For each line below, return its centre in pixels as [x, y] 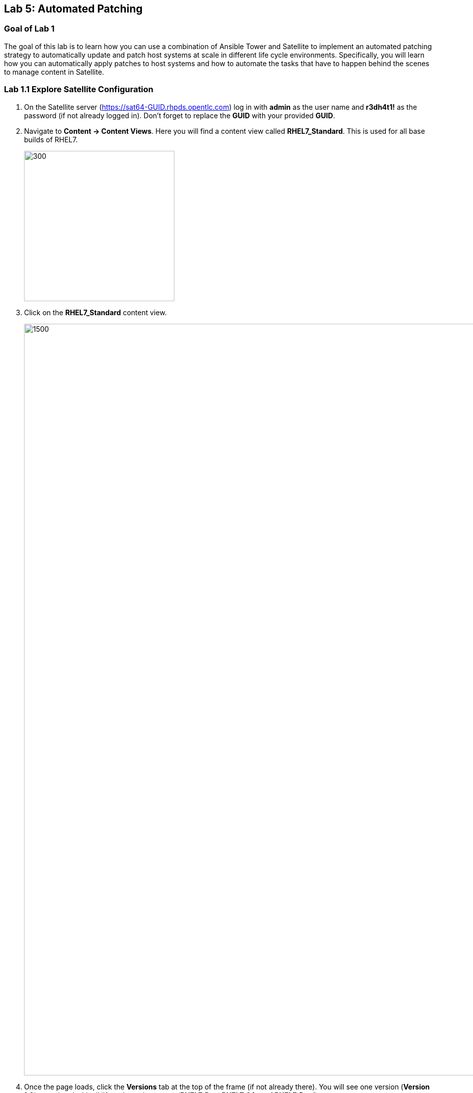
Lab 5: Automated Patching [73, 9]
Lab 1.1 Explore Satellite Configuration [79, 89]
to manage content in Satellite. [54, 72]
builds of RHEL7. [51, 139]
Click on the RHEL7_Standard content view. [95, 312]
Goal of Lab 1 [29, 29]
